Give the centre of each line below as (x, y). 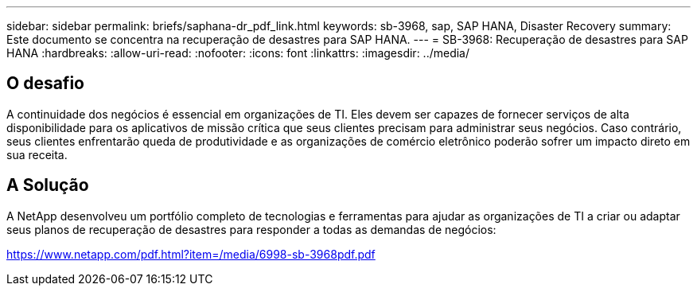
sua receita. (37, 154)
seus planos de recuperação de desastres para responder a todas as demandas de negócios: (251, 229)
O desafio (45, 84)
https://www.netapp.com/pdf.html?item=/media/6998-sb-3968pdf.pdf (191, 254)
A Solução (48, 185)
